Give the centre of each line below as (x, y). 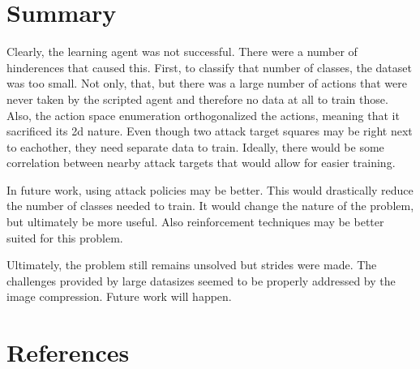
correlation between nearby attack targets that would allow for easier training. (201, 163)
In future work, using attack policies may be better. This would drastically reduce (210, 189)
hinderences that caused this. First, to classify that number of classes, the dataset (209, 67)
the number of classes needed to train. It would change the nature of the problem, (210, 206)
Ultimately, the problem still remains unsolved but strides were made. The (192, 265)
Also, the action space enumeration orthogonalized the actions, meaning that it (203, 115)
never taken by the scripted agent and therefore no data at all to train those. (197, 99)
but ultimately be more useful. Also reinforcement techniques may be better (195, 222)
